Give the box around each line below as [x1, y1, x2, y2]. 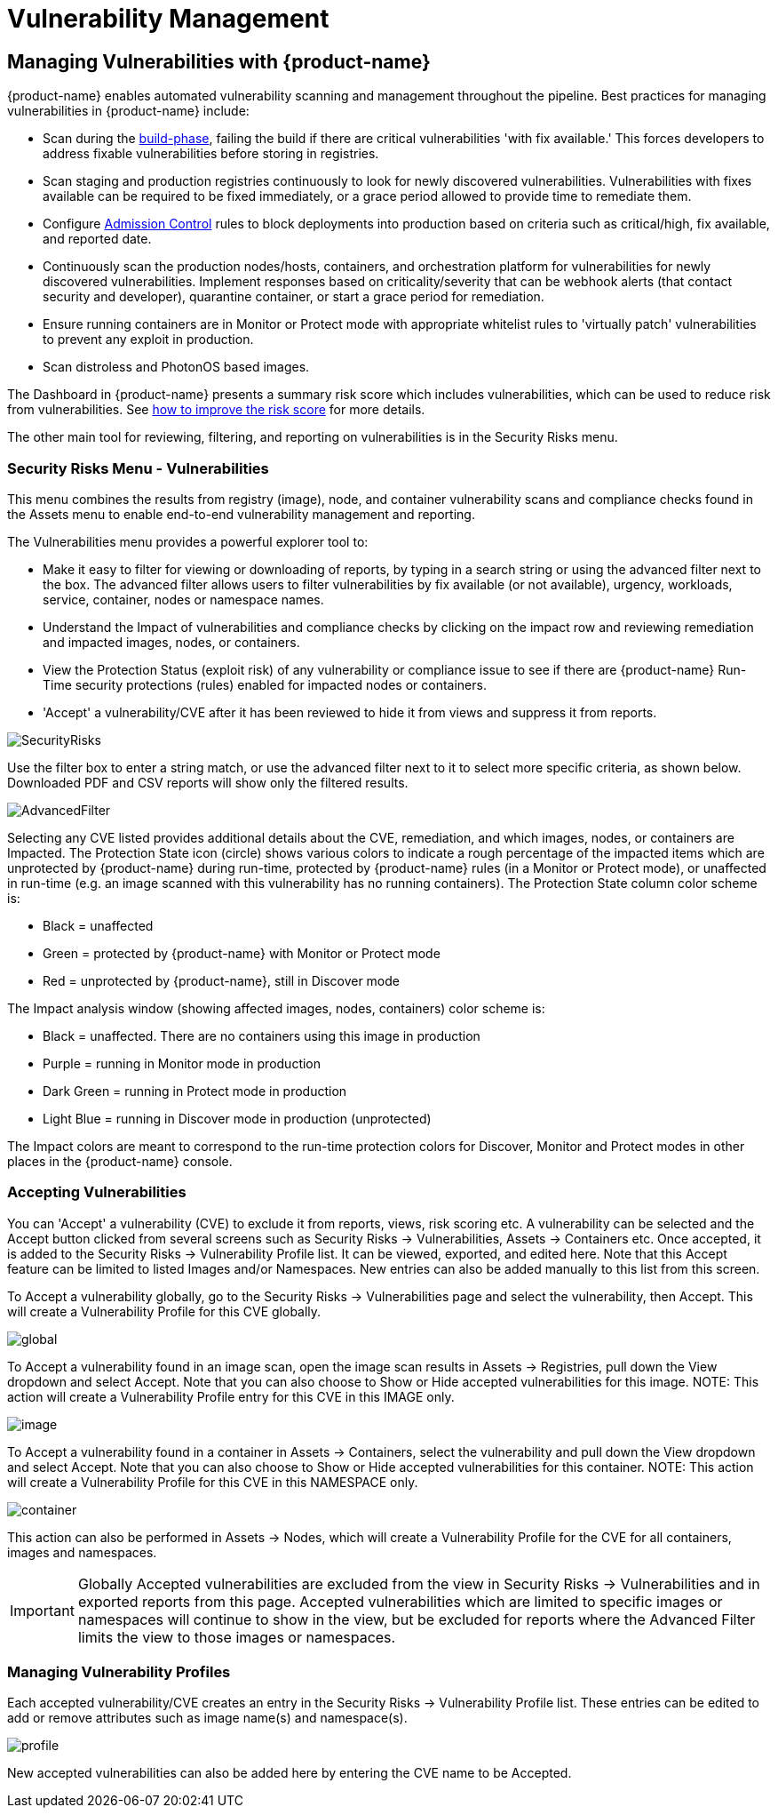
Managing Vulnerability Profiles [7, 1663, 231, 1682]
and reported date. [43, 231, 152, 247]
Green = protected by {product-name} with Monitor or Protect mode [43, 945, 441, 961]
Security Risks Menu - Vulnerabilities [7, 459, 269, 477]
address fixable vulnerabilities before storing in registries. [43, 146, 379, 162]
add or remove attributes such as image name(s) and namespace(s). [7, 1710, 408, 1726]
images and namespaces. [7, 1544, 157, 1560]
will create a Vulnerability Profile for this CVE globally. [7, 1303, 322, 1319]
